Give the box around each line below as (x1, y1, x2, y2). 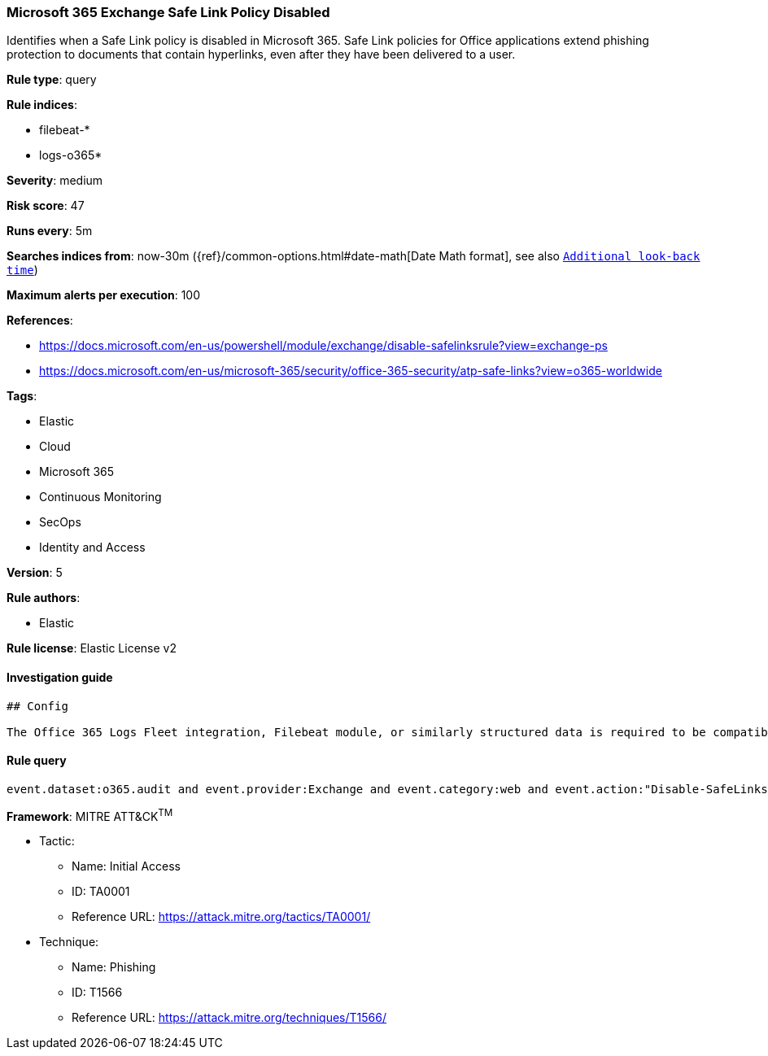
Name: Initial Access (72, 859, 181, 874)
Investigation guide (7, 670, 113, 684)
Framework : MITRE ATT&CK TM (7, 806, 173, 823)
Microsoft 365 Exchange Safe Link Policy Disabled (7, 4, 330, 20)
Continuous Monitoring (39, 490, 162, 504)
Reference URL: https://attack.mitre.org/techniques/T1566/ (72, 1010, 386, 1025)
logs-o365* (39, 148, 103, 163)
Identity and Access (39, 540, 146, 555)
